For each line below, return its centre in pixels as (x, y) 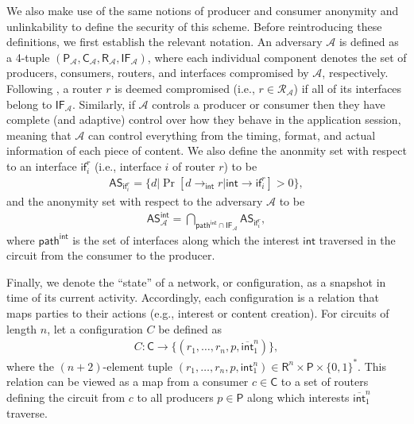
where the (30, 366)
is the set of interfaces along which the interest (186, 239)
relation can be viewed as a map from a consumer (128, 382)
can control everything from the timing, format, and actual (232, 135)
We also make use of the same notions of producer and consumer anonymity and (203, 10)
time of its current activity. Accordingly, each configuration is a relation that (193, 297)
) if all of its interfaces (348, 88)
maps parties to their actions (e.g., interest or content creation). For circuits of (198, 313)
